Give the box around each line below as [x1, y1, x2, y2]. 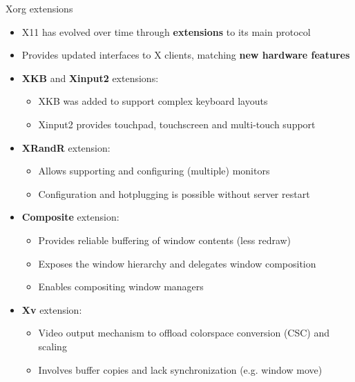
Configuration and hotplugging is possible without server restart [38, 186, 310, 201]
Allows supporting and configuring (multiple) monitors [38, 163, 270, 178]
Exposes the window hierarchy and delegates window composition [38, 256, 316, 270]
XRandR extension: [21, 140, 111, 154]
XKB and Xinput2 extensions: [21, 70, 159, 85]
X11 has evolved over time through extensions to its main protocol [21, 24, 311, 39]
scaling [38, 339, 67, 353]
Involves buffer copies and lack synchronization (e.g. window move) [38, 362, 323, 376]
